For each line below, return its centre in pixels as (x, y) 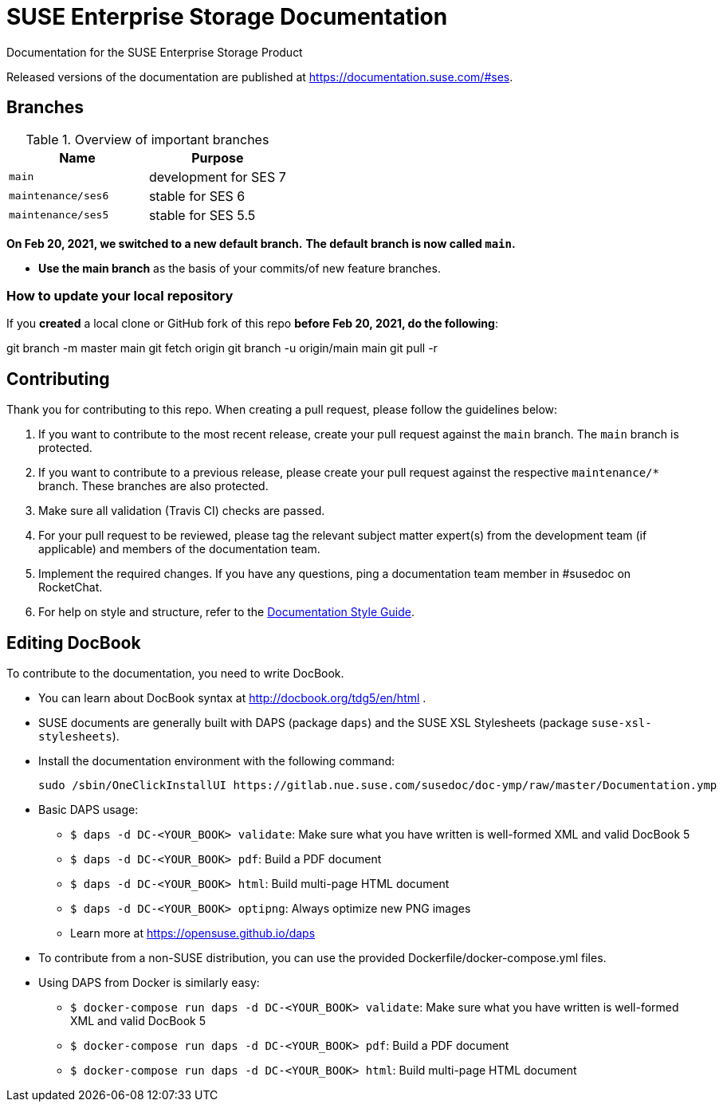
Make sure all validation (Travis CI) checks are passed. (182, 511)
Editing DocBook (74, 642)
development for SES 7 (217, 177)
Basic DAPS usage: (88, 810)
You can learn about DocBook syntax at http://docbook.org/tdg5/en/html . (232, 698)
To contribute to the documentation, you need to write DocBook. (175, 674)
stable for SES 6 (197, 196)
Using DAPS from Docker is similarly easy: (149, 983)
